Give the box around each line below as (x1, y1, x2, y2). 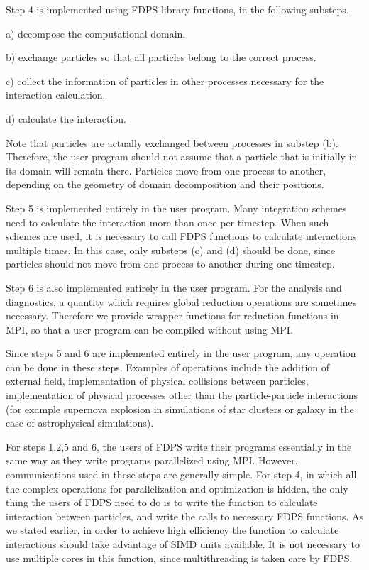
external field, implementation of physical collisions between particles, (6, 373, 309, 388)
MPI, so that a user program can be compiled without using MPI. (6, 322, 293, 336)
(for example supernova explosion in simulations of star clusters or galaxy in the (6, 401, 354, 416)
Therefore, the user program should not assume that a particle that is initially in (6, 149, 358, 164)
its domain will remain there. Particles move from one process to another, (6, 163, 326, 177)
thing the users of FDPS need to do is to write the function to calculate (6, 495, 318, 510)
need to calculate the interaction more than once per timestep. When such (6, 214, 329, 229)
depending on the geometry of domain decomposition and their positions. (6, 177, 324, 192)
